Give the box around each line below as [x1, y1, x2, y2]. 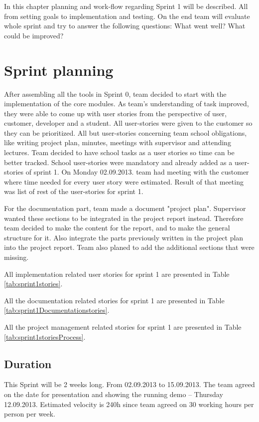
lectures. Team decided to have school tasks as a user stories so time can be [4, 147, 235, 158]
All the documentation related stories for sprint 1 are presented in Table [4, 295, 225, 305]
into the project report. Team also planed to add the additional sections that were [4, 242, 255, 252]
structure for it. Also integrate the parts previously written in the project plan [4, 232, 244, 242]
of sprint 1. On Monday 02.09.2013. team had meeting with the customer [25, 167, 249, 177]
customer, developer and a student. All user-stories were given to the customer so [4, 118, 253, 128]
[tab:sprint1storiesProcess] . [4, 331, 86, 342]
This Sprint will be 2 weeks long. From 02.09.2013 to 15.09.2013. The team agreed [4, 379, 255, 390]
